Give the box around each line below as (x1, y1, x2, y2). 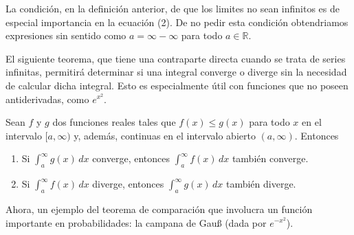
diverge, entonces (92, 177, 164, 191)
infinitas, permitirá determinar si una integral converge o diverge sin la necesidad (5, 65, 347, 79)
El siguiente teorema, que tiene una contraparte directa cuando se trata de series (5, 51, 346, 65)
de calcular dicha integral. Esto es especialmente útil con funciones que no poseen (5, 78, 349, 92)
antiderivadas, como (5, 91, 89, 106)
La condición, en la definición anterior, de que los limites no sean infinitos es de (5, 1, 340, 15)
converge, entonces (92, 151, 170, 166)
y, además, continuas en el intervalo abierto (74, 128, 256, 142)
